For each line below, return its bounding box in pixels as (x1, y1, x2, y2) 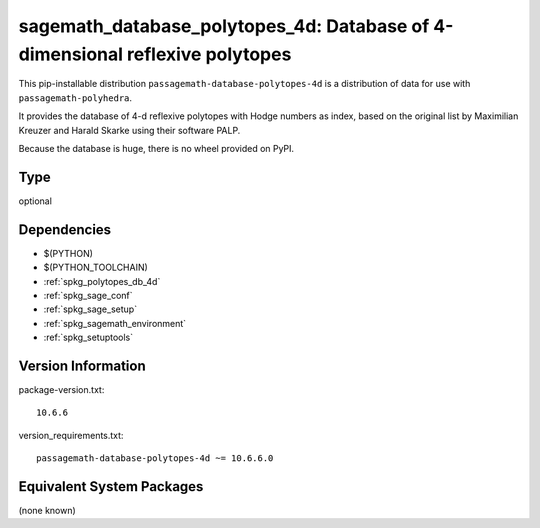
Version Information (18, 357, 146, 374)
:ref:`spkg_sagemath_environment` (43, 317, 187, 329)
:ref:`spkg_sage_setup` (43, 303, 138, 315)
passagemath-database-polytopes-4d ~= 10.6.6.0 (36, 453, 274, 464)
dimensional (18, 43, 124, 65)
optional (18, 195, 52, 207)
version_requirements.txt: (18, 429, 124, 441)
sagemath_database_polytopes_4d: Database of (18, 15, 430, 37)
